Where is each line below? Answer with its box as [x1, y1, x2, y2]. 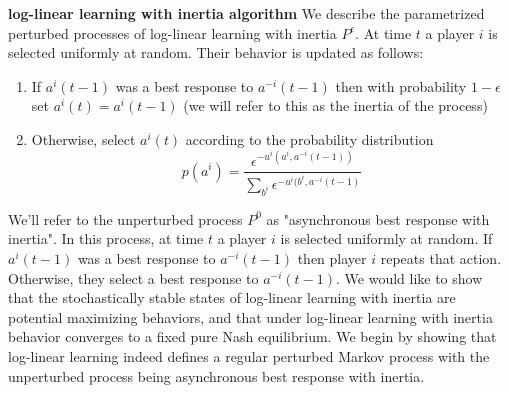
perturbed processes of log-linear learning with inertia [8, 22, 337, 43]
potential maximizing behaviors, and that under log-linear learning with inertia [8, 306, 493, 327]
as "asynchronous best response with [266, 208, 490, 229]
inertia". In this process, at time [8, 228, 204, 249]
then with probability [335, 75, 467, 96]
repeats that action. [380, 248, 502, 269]
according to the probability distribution [185, 128, 434, 149]
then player [297, 248, 367, 269]
